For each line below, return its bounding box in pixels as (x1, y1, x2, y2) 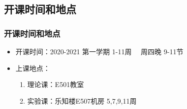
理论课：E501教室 (27, 79, 84, 89)
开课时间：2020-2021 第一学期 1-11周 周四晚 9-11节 (15, 46, 184, 56)
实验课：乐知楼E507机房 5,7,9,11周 (27, 95, 137, 106)
